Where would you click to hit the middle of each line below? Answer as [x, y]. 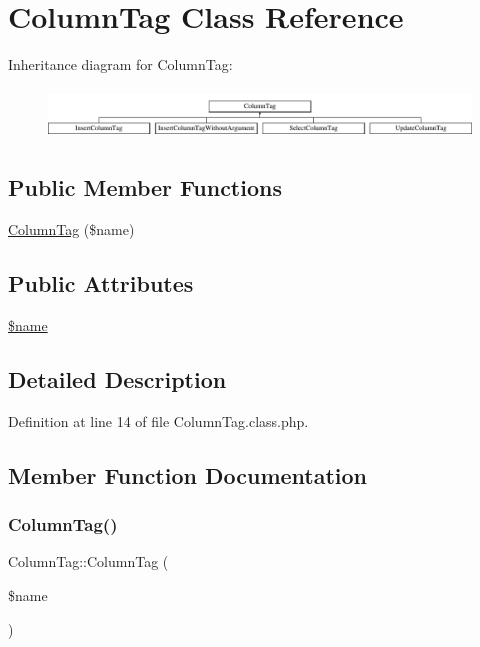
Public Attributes [101, 283]
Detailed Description [117, 378]
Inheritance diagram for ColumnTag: [120, 64]
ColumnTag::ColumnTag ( [88, 561]
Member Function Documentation [188, 474]
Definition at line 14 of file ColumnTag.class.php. [158, 420]
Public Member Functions [145, 187]
